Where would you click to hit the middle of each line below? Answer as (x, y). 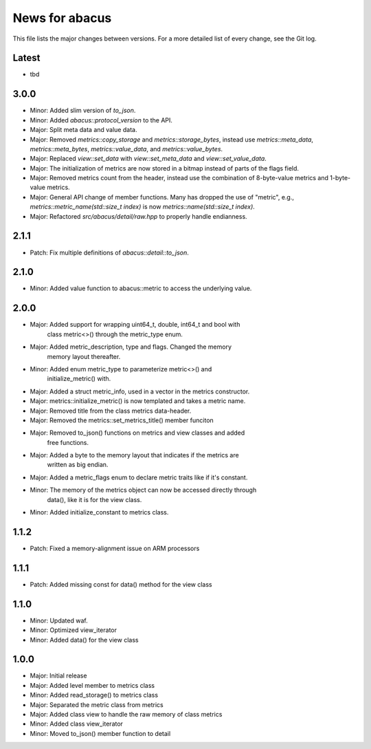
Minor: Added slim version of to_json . (83, 111)
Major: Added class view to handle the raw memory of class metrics (126, 714)
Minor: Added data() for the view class (84, 640)
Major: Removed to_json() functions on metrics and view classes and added (137, 433)
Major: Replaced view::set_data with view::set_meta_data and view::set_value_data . (148, 159)
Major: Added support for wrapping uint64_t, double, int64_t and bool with (135, 325)
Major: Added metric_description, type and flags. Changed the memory (131, 347)
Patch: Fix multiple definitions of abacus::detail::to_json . (109, 252)
